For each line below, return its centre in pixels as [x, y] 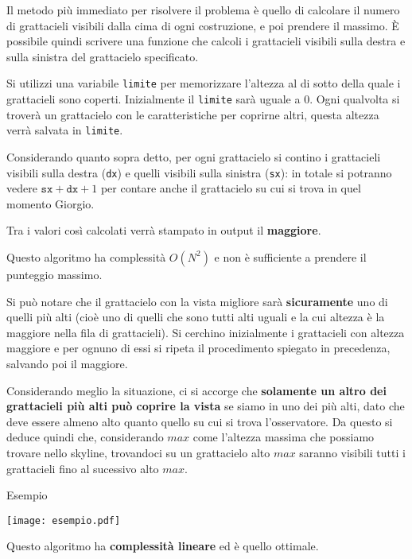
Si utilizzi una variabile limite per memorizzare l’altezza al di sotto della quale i [204, 83]
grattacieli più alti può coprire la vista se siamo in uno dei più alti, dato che [206, 406]
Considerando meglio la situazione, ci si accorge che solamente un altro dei [196, 390]
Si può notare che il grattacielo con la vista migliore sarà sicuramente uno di [197, 301]
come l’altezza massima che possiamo [284, 437]
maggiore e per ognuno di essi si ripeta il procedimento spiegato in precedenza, [198, 348]
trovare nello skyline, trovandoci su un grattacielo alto [138, 452]
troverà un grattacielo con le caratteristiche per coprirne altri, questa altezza [193, 114]
